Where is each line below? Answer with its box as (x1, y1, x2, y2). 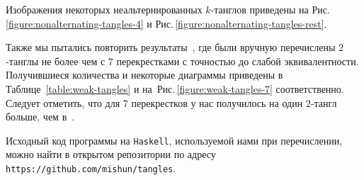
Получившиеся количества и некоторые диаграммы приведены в (6, 67, 283, 82)
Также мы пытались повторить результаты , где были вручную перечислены (6, 40, 336, 55)
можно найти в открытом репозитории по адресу (6, 147, 216, 162)
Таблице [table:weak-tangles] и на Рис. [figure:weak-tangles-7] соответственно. (6, 81, 344, 96)
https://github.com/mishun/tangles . (6, 161, 176, 175)
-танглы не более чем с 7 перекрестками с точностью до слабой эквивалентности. (6, 53, 359, 68)
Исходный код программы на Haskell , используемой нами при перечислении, (6, 133, 343, 147)
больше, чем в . (6, 109, 75, 124)
